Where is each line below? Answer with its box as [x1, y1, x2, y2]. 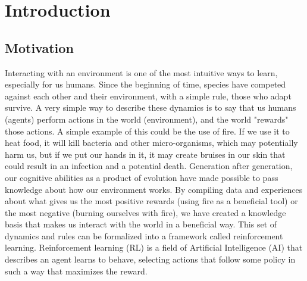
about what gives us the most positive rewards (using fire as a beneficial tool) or [5, 195, 298, 207]
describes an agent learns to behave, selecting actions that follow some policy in [5, 253, 296, 266]
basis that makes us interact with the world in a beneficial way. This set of [5, 218, 277, 230]
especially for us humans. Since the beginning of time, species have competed [5, 78, 286, 90]
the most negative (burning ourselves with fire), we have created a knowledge [5, 206, 286, 218]
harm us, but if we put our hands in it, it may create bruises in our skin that [5, 148, 286, 160]
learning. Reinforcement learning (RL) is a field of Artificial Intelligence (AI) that [5, 241, 303, 254]
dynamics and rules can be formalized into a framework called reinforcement [5, 229, 283, 242]
